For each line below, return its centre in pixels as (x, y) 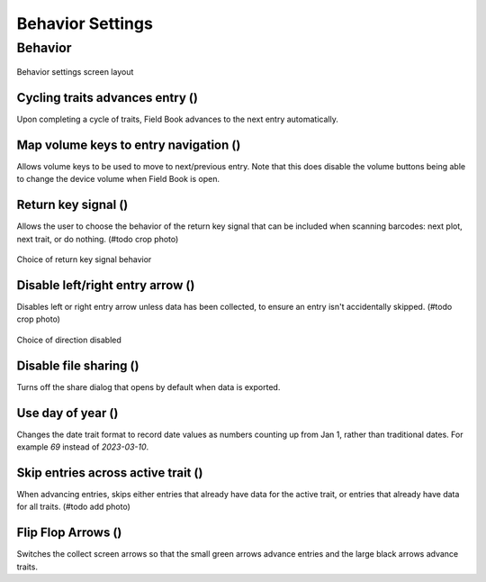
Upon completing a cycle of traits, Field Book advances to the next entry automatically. (178, 119)
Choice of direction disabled (69, 340)
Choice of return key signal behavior (84, 259)
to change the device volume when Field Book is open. (118, 179)
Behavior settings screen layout (75, 72)
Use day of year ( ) (67, 413)
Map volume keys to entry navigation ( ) (129, 145)
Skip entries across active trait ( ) (110, 473)
